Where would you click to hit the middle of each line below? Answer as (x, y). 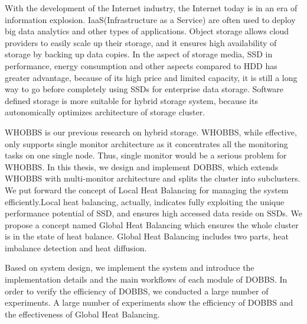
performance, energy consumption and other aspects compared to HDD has (141, 65)
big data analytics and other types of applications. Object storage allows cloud (147, 31)
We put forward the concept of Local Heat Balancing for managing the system (147, 189)
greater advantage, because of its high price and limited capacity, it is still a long (151, 77)
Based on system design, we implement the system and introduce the (130, 268)
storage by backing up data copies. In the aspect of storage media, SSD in (139, 54)
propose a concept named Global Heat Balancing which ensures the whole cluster (152, 224)
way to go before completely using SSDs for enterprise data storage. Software (144, 89)
